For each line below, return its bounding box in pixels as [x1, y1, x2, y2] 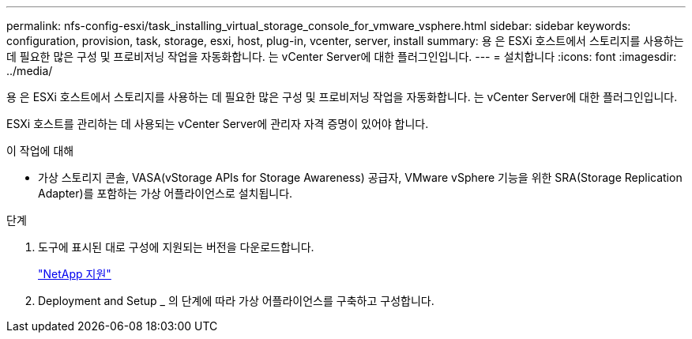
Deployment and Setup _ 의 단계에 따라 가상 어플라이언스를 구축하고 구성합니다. [38, 294, 434, 307]
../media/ [6, 64, 53, 77]
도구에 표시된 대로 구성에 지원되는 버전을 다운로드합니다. [38, 240, 314, 254]
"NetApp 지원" [38, 267, 111, 281]
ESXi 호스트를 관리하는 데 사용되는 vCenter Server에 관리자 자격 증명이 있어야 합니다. [6, 117, 429, 130]
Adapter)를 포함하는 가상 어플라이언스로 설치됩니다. [38, 186, 293, 200]
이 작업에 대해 [6, 144, 74, 157]
